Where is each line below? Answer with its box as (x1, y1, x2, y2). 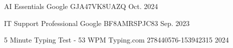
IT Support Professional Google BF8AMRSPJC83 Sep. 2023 (4, 17, 190, 28)
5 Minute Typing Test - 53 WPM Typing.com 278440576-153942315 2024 (4, 34, 229, 45)
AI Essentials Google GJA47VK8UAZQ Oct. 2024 (4, 1, 158, 11)
